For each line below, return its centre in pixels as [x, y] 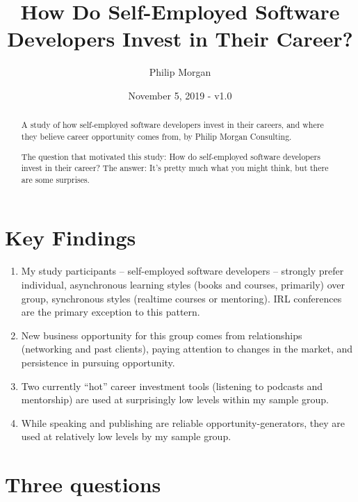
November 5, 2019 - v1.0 [180, 95]
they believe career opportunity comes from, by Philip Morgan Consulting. [156, 136]
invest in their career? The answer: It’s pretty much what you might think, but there [175, 168]
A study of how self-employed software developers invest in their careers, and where [172, 125]
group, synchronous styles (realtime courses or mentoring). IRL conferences [181, 298]
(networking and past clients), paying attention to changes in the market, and [187, 349]
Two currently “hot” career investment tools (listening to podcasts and [172, 386]
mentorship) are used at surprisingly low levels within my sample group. [175, 399]
